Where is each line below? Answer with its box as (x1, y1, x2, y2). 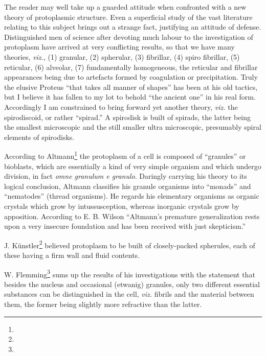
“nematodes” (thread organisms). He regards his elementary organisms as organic (4, 191, 259, 201)
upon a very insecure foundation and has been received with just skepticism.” (4, 221, 246, 231)
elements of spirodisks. (4, 131, 75, 142)
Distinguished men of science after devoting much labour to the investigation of (4, 31, 253, 42)
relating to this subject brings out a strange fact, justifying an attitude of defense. (4, 21, 261, 32)
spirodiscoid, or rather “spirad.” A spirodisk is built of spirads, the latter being (4, 111, 251, 122)
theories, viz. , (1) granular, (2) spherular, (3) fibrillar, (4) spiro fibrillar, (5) (4, 51, 240, 62)
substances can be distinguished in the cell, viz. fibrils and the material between (4, 289, 254, 299)
